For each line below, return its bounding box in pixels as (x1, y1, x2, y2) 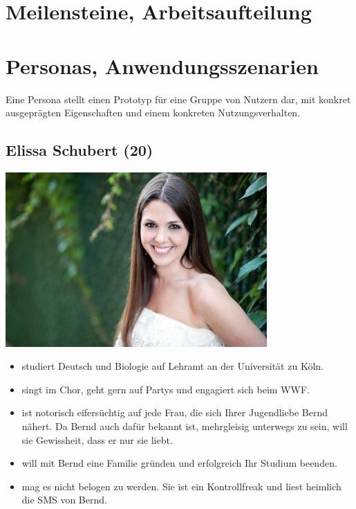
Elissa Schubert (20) (6, 139, 153, 161)
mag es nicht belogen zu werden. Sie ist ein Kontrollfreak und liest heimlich (21, 479, 341, 493)
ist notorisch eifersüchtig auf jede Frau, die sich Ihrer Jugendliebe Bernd (21, 405, 328, 420)
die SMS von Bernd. (21, 492, 107, 507)
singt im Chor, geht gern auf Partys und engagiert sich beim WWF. (21, 382, 310, 396)
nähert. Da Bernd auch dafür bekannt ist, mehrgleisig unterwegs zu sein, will (21, 419, 348, 433)
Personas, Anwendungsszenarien (6, 51, 319, 80)
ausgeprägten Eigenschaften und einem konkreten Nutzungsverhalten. (6, 105, 301, 120)
